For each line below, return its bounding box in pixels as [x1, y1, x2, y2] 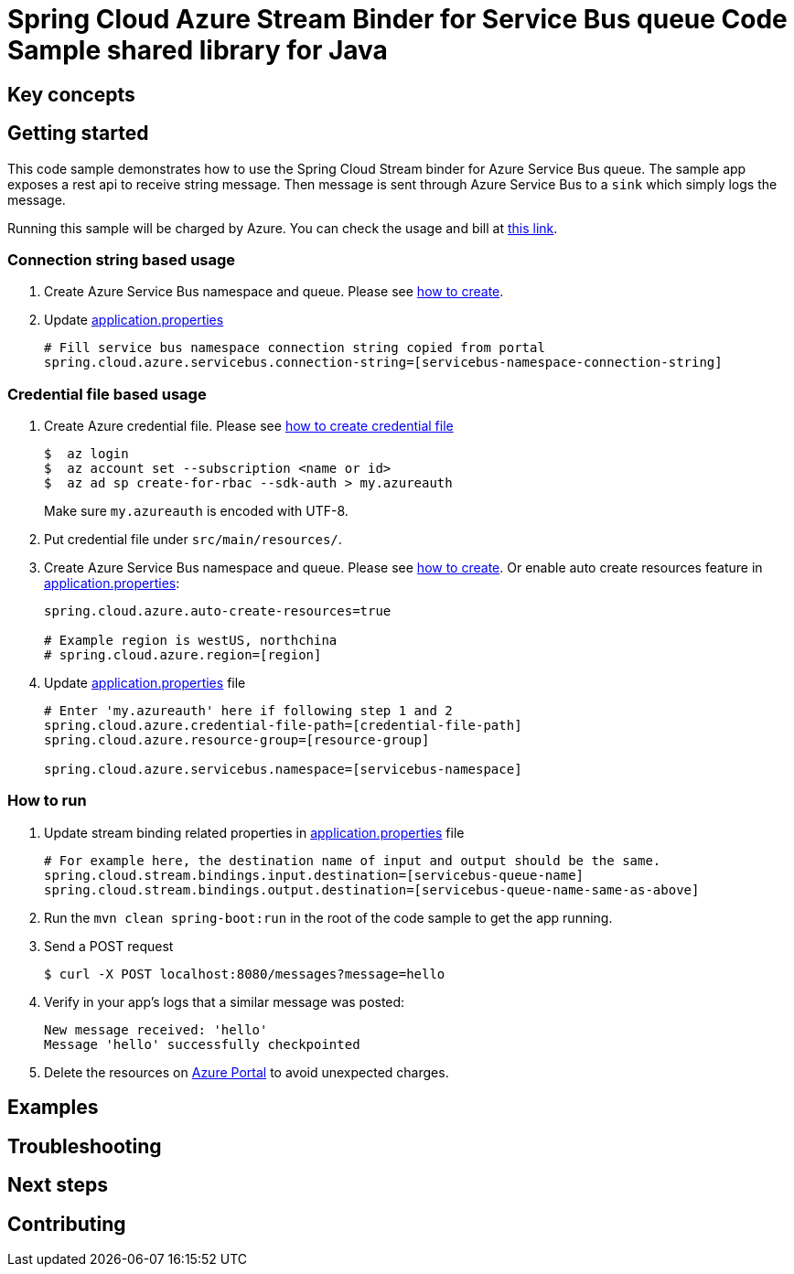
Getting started [7, 122, 149, 145]
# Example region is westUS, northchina [44, 633, 338, 648]
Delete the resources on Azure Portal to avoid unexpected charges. [44, 1064, 449, 1080]
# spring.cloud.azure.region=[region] [44, 648, 322, 663]
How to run [7, 791, 87, 810]
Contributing [7, 1212, 126, 1236]
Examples [7, 1096, 99, 1119]
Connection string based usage [7, 250, 236, 269]
